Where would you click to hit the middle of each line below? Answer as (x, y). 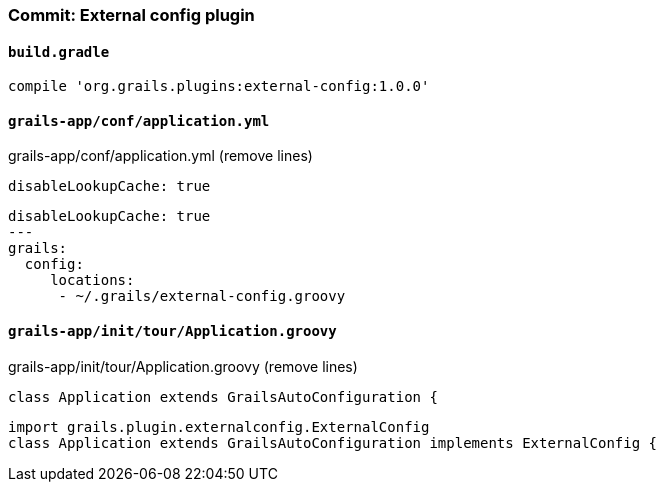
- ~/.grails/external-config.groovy (202, 296)
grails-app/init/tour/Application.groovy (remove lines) (183, 366)
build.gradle (59, 51)
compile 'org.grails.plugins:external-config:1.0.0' (219, 86)
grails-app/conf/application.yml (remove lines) (160, 156)
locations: (92, 280)
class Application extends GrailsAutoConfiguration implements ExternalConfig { (333, 442)
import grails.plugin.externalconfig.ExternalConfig (219, 426)
